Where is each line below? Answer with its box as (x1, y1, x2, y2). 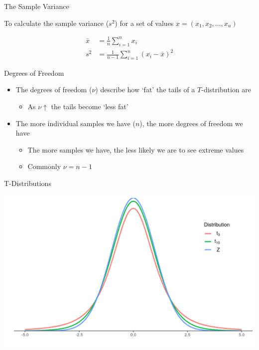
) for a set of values (115, 17, 174, 28)
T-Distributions (4, 178, 51, 188)
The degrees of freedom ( (15, 84, 92, 95)
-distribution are (201, 84, 251, 95)
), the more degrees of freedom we (139, 118, 243, 128)
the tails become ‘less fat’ (51, 101, 129, 112)
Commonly (27, 161, 61, 172)
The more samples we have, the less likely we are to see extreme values (27, 144, 244, 155)
